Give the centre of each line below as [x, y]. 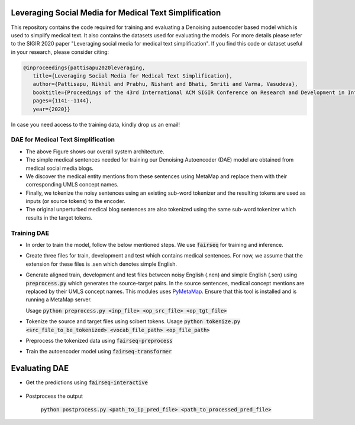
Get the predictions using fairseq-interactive [87, 382]
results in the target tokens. [59, 218]
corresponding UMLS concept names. [72, 185]
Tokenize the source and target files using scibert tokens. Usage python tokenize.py [133, 321]
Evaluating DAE [40, 368]
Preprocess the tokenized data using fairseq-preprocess [99, 340]
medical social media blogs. [60, 168]
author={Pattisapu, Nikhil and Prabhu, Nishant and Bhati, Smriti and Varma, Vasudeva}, [165, 84]
